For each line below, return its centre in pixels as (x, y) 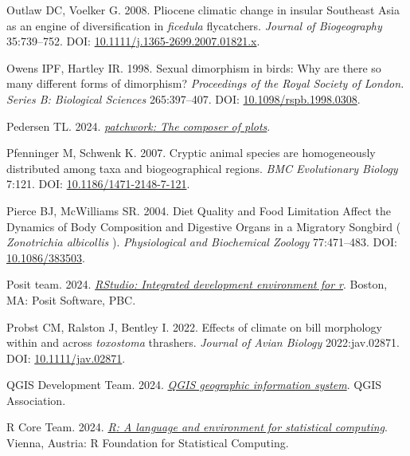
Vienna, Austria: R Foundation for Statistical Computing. (148, 443)
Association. (36, 400)
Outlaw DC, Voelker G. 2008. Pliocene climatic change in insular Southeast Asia (203, 10)
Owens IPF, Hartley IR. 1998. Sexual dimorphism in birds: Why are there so (194, 67)
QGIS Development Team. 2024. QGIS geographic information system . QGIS (194, 385)
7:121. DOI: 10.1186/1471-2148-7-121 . (98, 184)
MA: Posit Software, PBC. (71, 299)
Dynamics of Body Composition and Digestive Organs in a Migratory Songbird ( (204, 226)
